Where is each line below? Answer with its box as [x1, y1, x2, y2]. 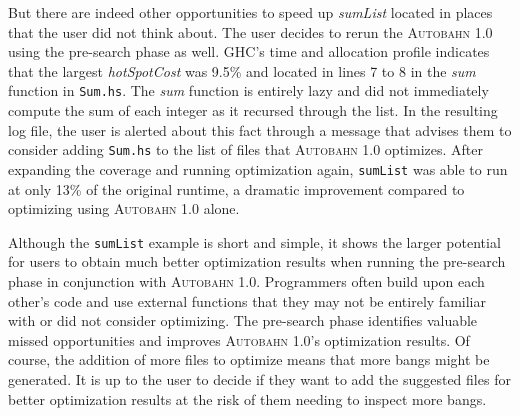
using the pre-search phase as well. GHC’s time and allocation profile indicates [8, 41, 490, 62]
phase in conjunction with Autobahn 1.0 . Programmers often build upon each [8, 270, 485, 291]
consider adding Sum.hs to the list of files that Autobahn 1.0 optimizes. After [8, 139, 483, 160]
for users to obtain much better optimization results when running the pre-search [8, 251, 506, 272]
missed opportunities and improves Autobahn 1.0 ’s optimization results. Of [8, 329, 470, 350]
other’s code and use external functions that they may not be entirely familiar [8, 290, 486, 311]
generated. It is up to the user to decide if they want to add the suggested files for [8, 368, 511, 389]
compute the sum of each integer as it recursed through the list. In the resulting [8, 100, 498, 121]
